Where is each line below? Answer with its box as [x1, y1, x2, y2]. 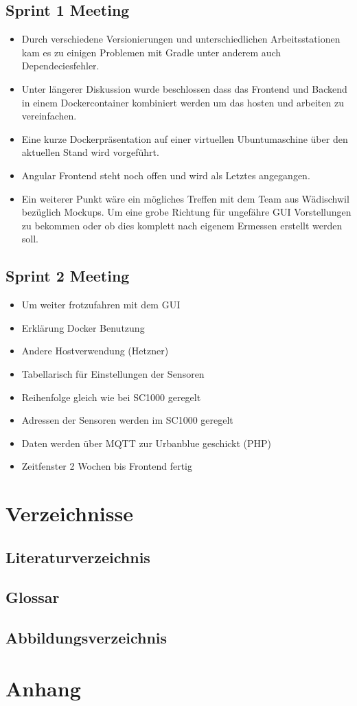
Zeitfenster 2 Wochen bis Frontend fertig [21, 459, 193, 473]
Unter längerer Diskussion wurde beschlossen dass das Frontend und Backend [21, 81, 347, 95]
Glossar [5, 587, 60, 608]
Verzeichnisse [5, 499, 133, 527]
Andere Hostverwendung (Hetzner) [21, 343, 169, 358]
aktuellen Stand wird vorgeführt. [21, 145, 159, 159]
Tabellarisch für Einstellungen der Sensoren [21, 366, 205, 380]
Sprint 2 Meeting [5, 265, 130, 286]
